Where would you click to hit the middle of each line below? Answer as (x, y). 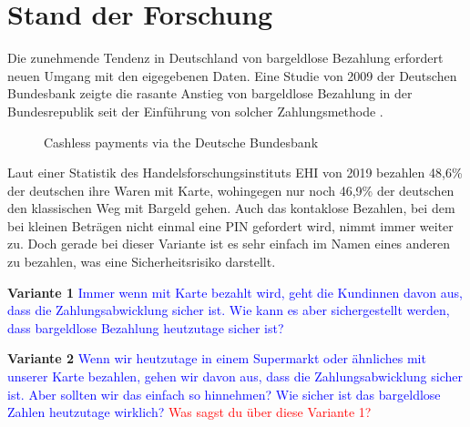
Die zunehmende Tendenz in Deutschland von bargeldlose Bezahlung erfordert (225, 58)
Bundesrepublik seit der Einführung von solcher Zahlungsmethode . (195, 111)
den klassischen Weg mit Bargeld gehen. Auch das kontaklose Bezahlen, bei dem (231, 208)
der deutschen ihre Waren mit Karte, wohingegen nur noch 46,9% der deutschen (231, 190)
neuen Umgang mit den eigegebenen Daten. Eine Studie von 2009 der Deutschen (232, 75)
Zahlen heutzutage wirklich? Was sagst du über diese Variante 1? (189, 412)
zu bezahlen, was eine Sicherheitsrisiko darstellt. (142, 262)
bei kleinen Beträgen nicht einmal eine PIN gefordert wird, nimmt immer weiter (230, 225)
